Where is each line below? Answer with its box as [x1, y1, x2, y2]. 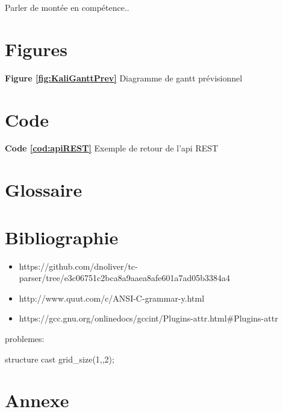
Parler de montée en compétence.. [5, 1, 129, 13]
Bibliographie [5, 224, 119, 249]
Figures [5, 36, 67, 61]
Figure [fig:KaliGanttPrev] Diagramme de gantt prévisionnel [5, 71, 243, 84]
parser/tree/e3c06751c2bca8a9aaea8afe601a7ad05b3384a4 [19, 271, 230, 284]
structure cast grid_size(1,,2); [5, 352, 114, 365]
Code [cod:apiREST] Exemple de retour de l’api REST [5, 142, 219, 154]
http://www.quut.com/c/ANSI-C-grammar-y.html [19, 291, 205, 304]
